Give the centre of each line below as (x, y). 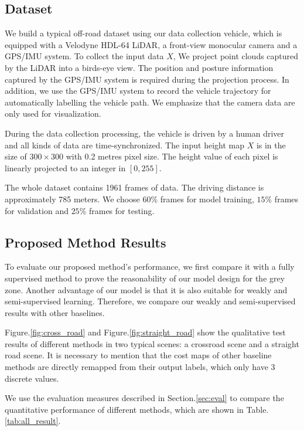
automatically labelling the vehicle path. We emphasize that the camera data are (150, 102)
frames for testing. (122, 210)
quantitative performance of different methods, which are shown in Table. (137, 409)
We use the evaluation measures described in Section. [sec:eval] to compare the (144, 398)
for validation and (37, 210)
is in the (271, 145)
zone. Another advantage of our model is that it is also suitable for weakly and (146, 289)
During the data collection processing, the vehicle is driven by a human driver (145, 133)
